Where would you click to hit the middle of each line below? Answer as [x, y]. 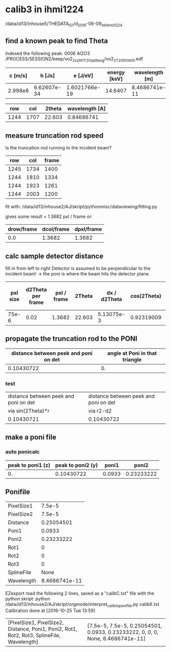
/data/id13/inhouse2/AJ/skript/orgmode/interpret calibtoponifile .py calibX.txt [82, 605]
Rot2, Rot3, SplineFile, [34, 636]
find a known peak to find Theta [57, 41]
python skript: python [28, 599]
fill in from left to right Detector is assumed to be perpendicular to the [78, 268]
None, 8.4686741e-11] [117, 639]
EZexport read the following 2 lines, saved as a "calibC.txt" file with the [80, 593]
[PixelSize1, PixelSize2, [36, 623]
